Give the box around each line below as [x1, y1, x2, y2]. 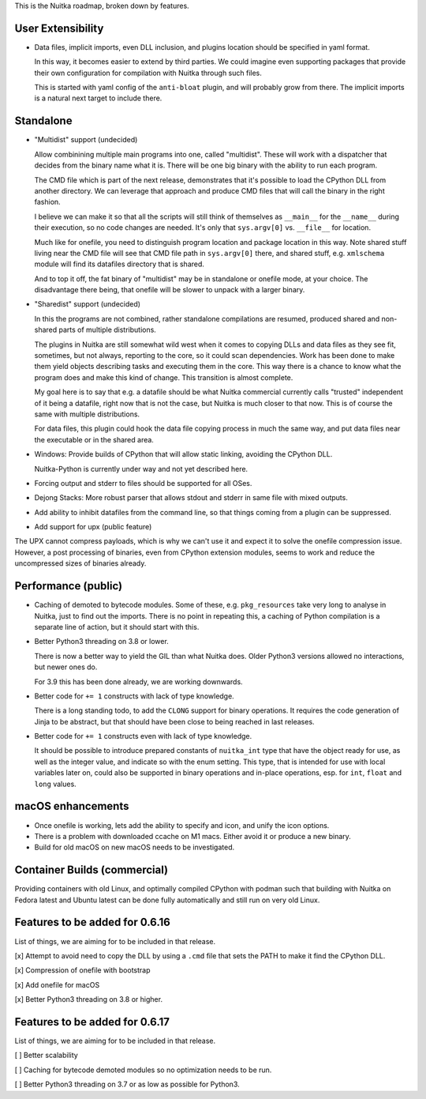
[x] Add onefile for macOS [14, 980, 100, 989]
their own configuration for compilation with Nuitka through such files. [34, 68, 262, 77]
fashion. [34, 198, 61, 207]
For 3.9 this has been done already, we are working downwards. [34, 676, 244, 687]
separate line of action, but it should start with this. [34, 622, 200, 631]
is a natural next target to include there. [34, 93, 163, 103]
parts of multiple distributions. [58, 325, 157, 335]
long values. [34, 779, 77, 788]
